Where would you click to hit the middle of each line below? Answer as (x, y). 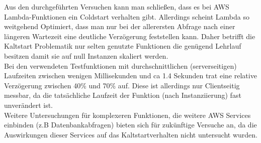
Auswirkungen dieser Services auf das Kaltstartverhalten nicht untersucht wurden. (131, 134)
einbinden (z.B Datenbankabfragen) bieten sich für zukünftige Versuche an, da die (130, 125)
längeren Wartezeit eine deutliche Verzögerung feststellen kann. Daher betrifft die (130, 36)
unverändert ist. (29, 105)
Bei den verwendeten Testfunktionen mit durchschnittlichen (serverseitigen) (120, 65)
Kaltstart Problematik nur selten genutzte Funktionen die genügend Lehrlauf (123, 46)
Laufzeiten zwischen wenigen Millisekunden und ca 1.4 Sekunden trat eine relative (130, 76)
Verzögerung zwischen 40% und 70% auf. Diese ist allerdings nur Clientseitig (122, 85)
